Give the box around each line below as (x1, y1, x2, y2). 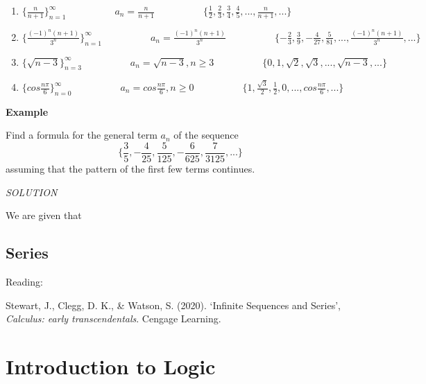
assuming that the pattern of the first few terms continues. (6, 162, 255, 176)
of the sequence (173, 128, 239, 142)
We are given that (6, 208, 82, 222)
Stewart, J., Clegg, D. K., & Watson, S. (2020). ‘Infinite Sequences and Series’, (6, 297, 341, 312)
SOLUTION (6, 184, 58, 199)
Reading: (6, 274, 43, 289)
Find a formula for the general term (6, 128, 157, 142)
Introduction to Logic (6, 352, 216, 380)
